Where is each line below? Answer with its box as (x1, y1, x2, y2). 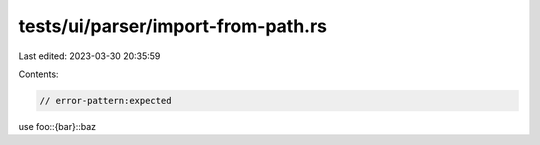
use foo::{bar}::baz (18, 120, 97, 132)
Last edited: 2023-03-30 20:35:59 (18, 50, 161, 62)
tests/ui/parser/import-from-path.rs (18, 15, 328, 37)
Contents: (18, 68, 59, 80)
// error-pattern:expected (39, 95, 172, 106)
